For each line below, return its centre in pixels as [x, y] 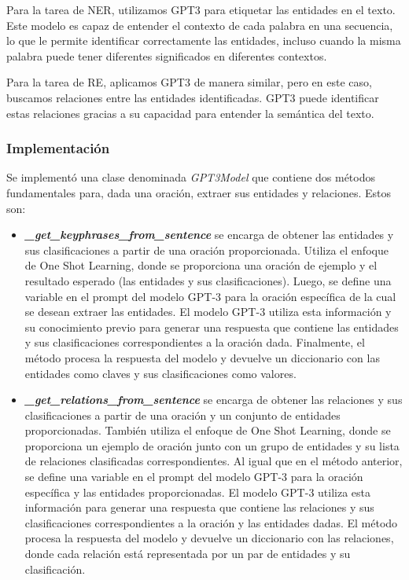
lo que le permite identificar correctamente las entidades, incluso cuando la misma [204, 40]
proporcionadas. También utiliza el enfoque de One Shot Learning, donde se [208, 430]
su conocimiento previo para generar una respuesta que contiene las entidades [212, 327]
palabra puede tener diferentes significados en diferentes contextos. [167, 55]
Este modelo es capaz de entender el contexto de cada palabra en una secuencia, [200, 25]
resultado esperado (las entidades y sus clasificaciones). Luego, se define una [208, 280]
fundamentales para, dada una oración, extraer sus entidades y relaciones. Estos [199, 192]
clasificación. [55, 569]
